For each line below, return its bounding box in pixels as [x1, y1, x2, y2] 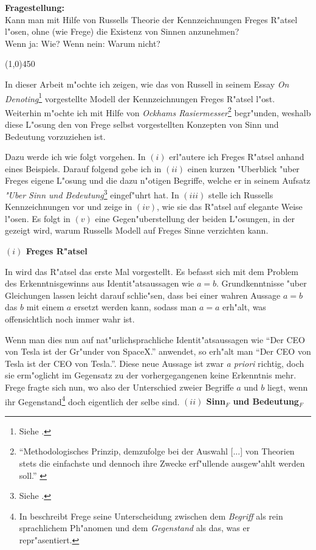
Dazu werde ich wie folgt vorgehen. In [5, 150, 146, 163]
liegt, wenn [267, 381, 308, 393]
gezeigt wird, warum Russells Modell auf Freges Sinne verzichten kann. [5, 224, 269, 237]
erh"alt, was [222, 301, 266, 313]
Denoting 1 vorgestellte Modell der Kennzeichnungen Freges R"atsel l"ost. [5, 90, 275, 105]
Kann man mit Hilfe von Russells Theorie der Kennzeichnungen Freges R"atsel [5, 13, 298, 26]
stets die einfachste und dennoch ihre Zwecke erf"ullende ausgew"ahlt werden [19, 457, 305, 470]
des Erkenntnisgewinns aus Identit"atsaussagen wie [5, 277, 194, 290]
